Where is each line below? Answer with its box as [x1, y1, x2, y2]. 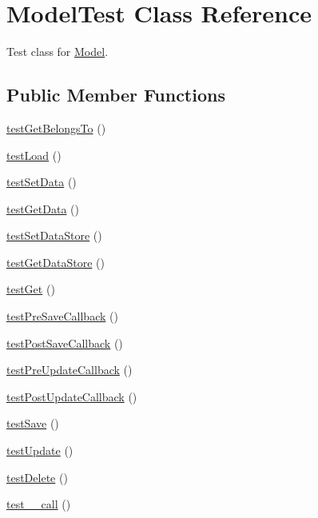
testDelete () [6, 468, 68, 485]
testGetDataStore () [6, 253, 105, 270]
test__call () [6, 496, 71, 512]
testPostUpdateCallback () [6, 388, 137, 404]
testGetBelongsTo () [6, 119, 106, 136]
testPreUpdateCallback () [6, 361, 133, 378]
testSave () [6, 415, 59, 432]
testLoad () [6, 146, 62, 163]
